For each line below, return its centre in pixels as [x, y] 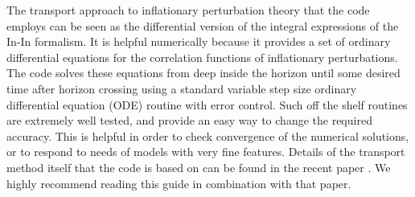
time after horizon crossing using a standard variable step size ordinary [182, 88]
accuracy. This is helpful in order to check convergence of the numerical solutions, [208, 135]
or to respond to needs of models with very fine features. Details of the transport [206, 152]
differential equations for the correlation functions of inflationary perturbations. [202, 57]
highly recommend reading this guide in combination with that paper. [179, 183]
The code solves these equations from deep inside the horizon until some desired [203, 73]
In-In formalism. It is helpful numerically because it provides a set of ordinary [199, 41]
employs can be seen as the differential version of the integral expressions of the [203, 25]
